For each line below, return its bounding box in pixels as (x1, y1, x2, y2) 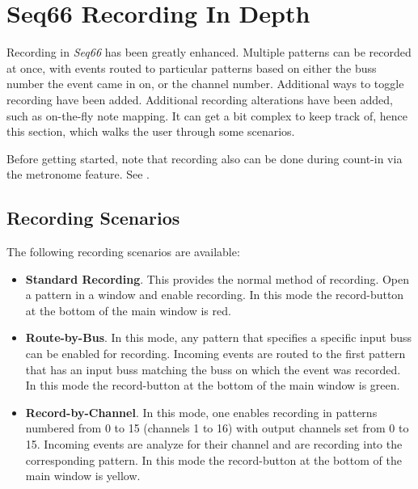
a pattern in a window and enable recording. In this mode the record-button (25, 286, 404, 303)
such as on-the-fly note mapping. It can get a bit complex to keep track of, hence (6, 107, 407, 124)
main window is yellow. (25, 467, 141, 484)
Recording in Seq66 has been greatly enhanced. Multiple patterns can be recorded (6, 44, 412, 61)
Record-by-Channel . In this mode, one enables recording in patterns (25, 403, 378, 420)
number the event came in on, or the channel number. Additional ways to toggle (6, 75, 404, 92)
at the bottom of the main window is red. (25, 301, 231, 318)
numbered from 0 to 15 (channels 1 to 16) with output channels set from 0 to (25, 419, 409, 436)
